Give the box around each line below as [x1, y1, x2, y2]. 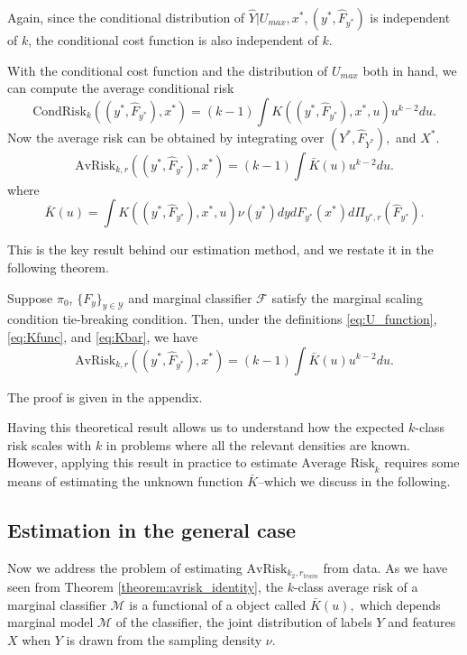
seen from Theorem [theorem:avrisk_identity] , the [7, 577, 283, 596]
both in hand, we [362, 60, 457, 79]
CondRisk [32, 105, 87, 118]
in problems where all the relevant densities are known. [105, 435, 410, 454]
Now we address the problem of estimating [7, 558, 243, 577]
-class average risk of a [293, 577, 418, 596]
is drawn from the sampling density [66, 630, 262, 649]
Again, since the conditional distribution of [7, 8, 245, 26]
